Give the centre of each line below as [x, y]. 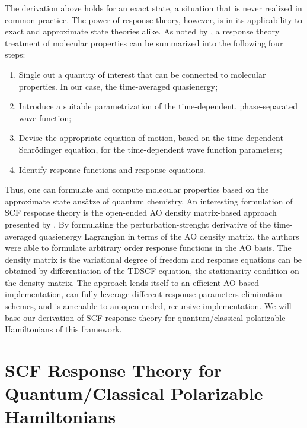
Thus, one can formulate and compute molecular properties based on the [137, 189]
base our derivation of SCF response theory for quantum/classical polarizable [145, 317]
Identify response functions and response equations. [112, 169]
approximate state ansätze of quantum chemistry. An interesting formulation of [149, 201]
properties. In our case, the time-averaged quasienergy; [118, 86]
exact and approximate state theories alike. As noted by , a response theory [142, 31]
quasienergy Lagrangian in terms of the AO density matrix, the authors [169, 236]
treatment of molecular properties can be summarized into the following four [144, 43]
